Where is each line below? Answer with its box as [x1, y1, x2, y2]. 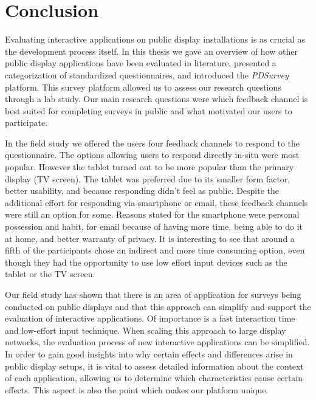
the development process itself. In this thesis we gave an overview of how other [5, 44, 298, 57]
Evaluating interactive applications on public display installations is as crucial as [5, 33, 305, 46]
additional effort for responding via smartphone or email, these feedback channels [5, 196, 308, 209]
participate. [5, 116, 48, 129]
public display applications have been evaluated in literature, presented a [5, 57, 276, 69]
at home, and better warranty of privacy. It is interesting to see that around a [5, 232, 295, 244]
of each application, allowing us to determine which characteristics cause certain [5, 371, 303, 384]
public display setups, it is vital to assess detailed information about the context [5, 359, 304, 372]
